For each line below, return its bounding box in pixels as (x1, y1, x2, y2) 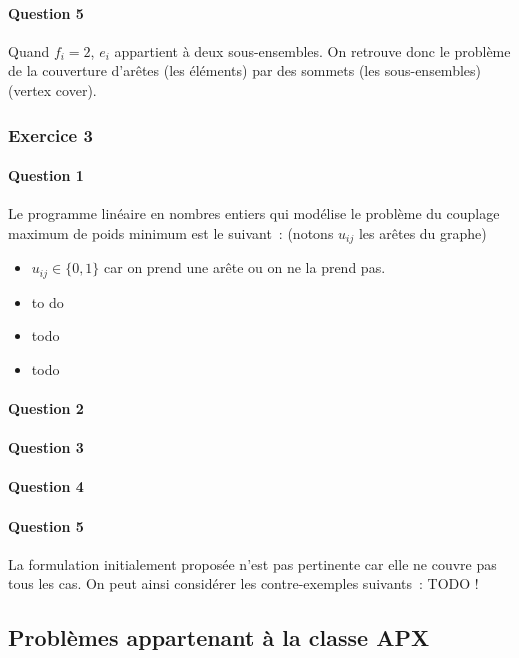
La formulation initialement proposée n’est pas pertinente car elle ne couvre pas (8, 553, 497, 574)
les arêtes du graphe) (358, 222, 487, 243)
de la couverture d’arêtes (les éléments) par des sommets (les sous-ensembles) (8, 60, 481, 81)
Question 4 (8, 476, 84, 497)
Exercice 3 (8, 122, 93, 147)
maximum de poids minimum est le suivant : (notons (8, 222, 334, 243)
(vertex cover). (8, 79, 97, 100)
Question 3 (8, 437, 84, 458)
